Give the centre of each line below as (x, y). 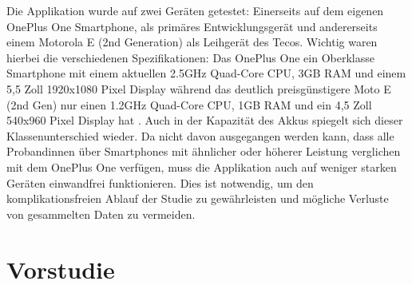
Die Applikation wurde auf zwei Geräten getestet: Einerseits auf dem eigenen (195, 10)
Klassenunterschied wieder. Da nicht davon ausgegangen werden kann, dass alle (200, 135)
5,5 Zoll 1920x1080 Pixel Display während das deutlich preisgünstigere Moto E (199, 88)
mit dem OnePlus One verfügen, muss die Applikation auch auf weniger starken (202, 166)
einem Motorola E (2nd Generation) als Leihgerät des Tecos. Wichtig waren (192, 42)
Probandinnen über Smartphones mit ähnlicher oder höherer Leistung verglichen (204, 151)
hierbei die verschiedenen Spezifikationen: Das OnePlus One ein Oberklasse (190, 57)
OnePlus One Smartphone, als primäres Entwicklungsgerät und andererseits (192, 26)
